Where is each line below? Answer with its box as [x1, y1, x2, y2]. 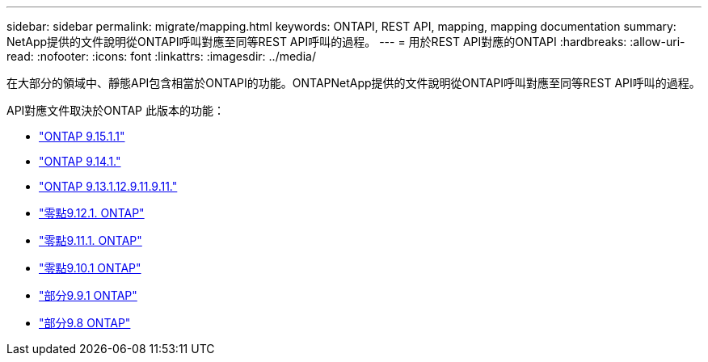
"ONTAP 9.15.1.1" [39, 129, 125, 143]
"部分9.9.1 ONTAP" [39, 288, 137, 302]
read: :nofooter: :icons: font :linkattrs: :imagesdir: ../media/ [6, 49, 316, 63]
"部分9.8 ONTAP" [39, 316, 131, 330]
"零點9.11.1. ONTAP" [39, 234, 142, 247]
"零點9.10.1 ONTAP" [39, 261, 141, 275]
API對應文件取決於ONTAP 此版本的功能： [6, 103, 225, 117]
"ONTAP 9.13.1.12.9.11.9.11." [39, 179, 178, 193]
